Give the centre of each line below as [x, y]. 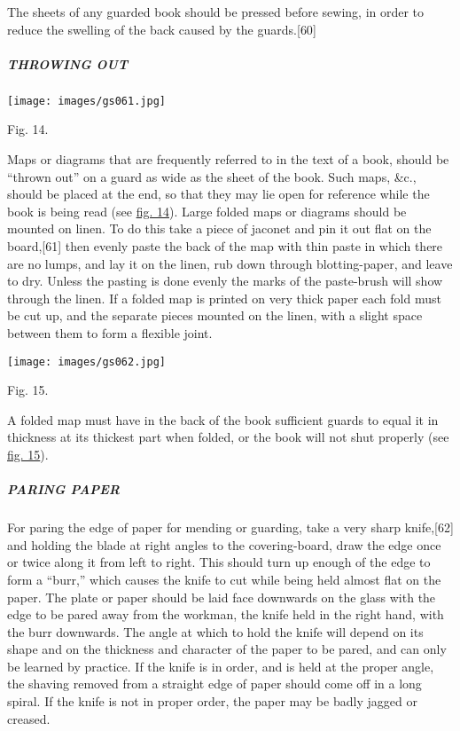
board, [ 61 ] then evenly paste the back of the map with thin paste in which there [225, 245]
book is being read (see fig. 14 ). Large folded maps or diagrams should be [207, 211]
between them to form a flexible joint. [110, 332]
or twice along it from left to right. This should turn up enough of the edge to [219, 562]
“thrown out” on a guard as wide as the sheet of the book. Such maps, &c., [212, 176]
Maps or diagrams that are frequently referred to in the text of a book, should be [228, 159]
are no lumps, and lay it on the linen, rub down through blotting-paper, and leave [230, 263]
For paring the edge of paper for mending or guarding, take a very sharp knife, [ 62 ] [230, 527]
